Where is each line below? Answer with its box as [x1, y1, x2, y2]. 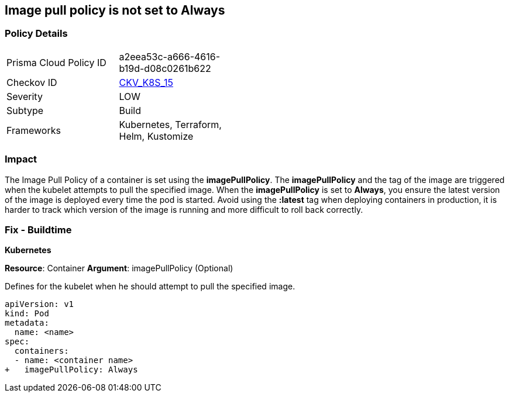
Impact [5, 153, 37, 165]
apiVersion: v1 [5, 299, 74, 309]
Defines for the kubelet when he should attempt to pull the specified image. [5, 281, 295, 292]
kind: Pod [5, 309, 49, 319]
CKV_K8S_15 [119, 76, 174, 88]
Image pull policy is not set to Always [5, 3, 225, 18]
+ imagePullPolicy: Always [5, 365, 138, 375]
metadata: [5, 318, 49, 328]
